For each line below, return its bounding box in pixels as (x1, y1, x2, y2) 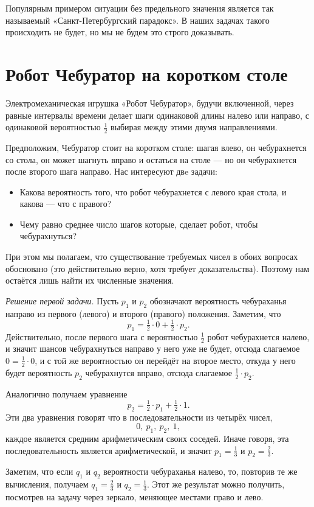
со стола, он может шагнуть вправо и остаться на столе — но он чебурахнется (5, 153, 297, 166)
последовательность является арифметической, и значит (5, 444, 212, 456)
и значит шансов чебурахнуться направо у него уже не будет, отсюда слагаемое (5, 342, 300, 355)
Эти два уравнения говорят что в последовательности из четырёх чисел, (5, 410, 273, 423)
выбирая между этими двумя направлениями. (110, 121, 278, 133)
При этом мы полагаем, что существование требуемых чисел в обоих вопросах (5, 250, 298, 263)
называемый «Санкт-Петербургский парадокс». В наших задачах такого (5, 13, 270, 26)
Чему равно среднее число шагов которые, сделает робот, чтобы (19, 217, 258, 230)
